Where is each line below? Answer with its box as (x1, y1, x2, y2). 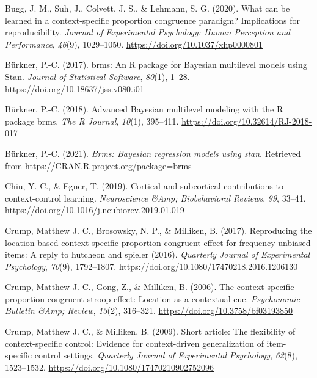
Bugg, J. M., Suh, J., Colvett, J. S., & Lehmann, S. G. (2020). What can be (5, 2, 290, 14)
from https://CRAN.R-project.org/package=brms (5, 159, 192, 172)
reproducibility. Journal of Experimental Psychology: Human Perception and (5, 26, 290, 38)
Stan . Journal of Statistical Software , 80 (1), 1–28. (5, 70, 190, 82)
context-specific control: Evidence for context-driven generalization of (5, 336, 264, 349)
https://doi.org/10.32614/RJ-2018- (181, 114, 312, 127)
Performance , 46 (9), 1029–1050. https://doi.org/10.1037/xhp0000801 (5, 37, 263, 50)
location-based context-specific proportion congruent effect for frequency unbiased (5, 236, 311, 249)
